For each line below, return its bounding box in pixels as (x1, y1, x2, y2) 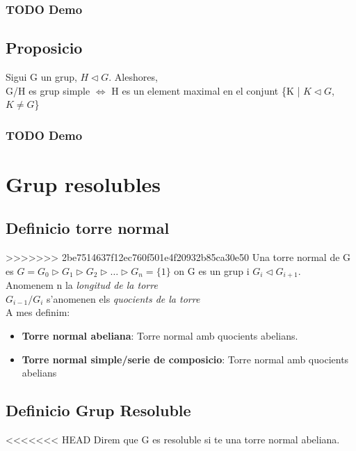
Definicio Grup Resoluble (6, 399, 191, 421)
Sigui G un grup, (6, 70, 77, 84)
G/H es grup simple (6, 83, 90, 97)
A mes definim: (6, 305, 70, 319)
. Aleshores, (108, 70, 158, 84)
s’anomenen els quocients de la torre (47, 291, 200, 306)
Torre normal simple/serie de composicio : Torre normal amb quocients (22, 351, 349, 366)
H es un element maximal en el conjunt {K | (111, 83, 300, 97)
